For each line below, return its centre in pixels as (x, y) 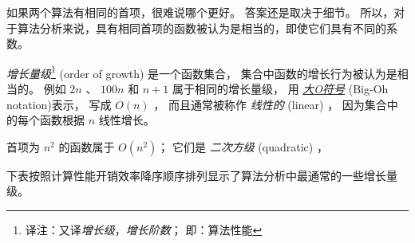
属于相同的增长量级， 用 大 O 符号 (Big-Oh (280, 89)
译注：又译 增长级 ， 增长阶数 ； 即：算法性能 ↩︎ (144, 229)
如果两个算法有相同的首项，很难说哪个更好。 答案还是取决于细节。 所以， (200, 12)
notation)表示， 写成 (59, 104)
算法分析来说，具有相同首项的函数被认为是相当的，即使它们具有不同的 (202, 27)
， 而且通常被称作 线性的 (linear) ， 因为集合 (270, 104)
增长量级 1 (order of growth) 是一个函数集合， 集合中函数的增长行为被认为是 (202, 72)
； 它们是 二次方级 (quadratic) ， (243, 146)
